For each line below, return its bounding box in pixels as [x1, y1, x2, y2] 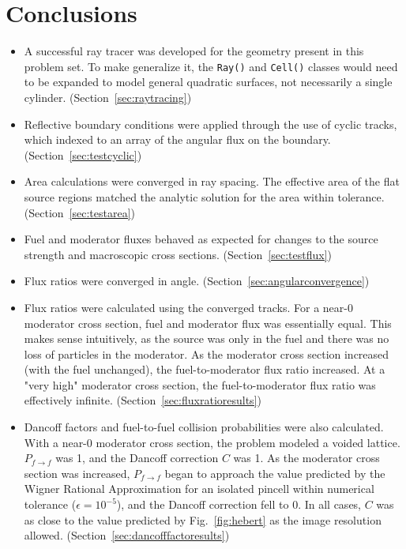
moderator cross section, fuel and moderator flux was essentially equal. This [24, 314, 392, 331]
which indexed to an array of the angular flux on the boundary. [24, 131, 331, 148]
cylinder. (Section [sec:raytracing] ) [24, 88, 192, 105]
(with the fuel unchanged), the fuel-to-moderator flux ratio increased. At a [24, 361, 385, 378]
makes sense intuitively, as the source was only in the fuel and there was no [24, 330, 389, 347]
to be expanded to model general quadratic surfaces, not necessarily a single [24, 73, 393, 90]
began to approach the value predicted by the [164, 464, 385, 481]
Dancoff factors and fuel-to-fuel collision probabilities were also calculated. [24, 419, 384, 435]
